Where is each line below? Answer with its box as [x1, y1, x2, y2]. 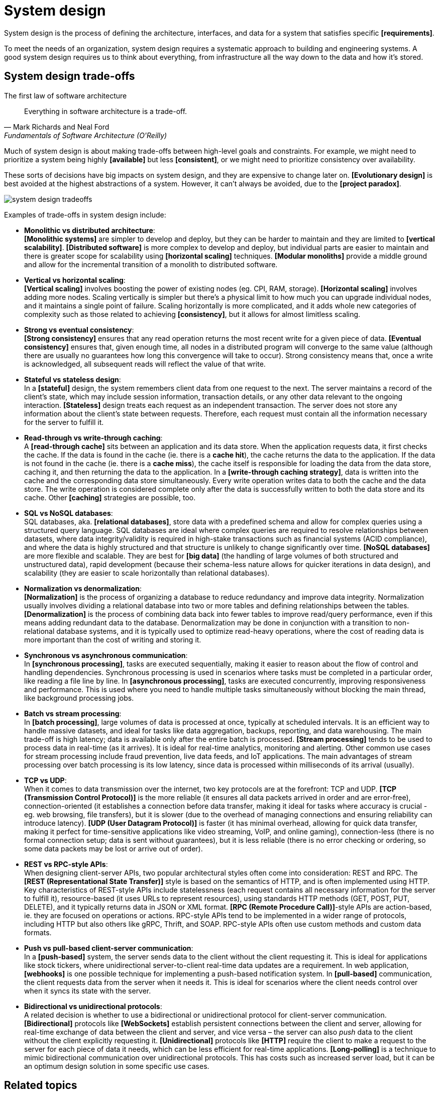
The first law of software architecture [4, 91, 127, 100]
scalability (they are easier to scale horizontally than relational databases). [24, 568, 270, 577]
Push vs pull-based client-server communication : [24, 943, 193, 952]
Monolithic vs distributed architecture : [24, 226, 155, 235]
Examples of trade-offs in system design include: [4, 210, 166, 219]
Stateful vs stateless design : [24, 375, 121, 384]
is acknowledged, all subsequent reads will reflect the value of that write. [24, 359, 266, 368]
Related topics [4, 1079, 77, 1092]
